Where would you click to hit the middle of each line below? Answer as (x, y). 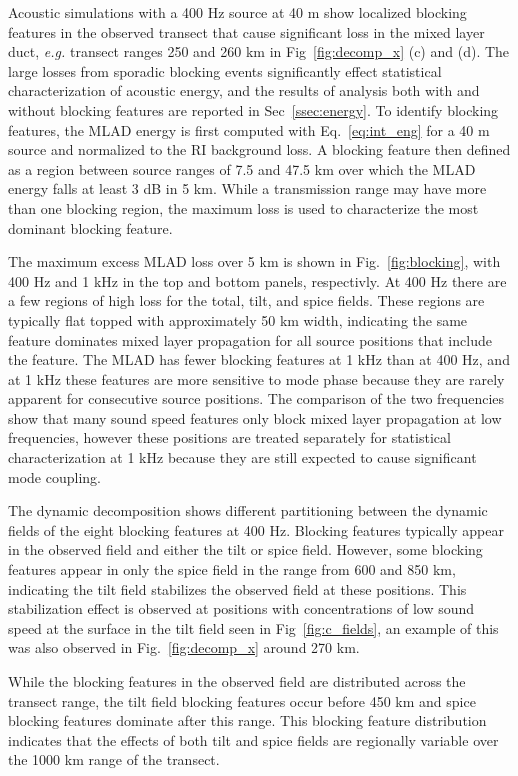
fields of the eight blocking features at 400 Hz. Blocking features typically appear (256, 529)
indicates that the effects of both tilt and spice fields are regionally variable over (253, 739)
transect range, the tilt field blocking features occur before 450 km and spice (242, 700)
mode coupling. (54, 476)
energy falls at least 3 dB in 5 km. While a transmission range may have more (247, 188)
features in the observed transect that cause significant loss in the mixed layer (246, 31)
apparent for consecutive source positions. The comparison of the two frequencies (256, 398)
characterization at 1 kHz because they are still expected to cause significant (242, 457)
